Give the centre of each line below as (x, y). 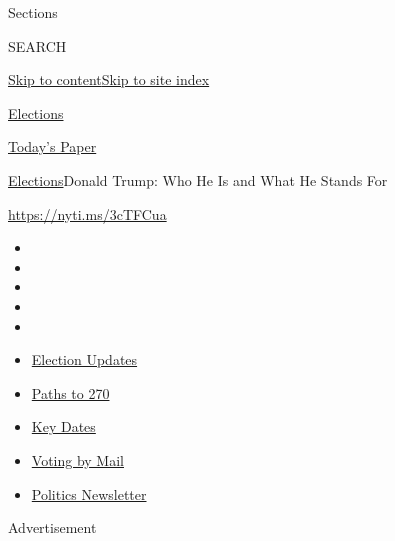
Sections (33, 12)
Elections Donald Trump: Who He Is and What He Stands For (198, 179)
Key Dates (63, 426)
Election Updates (84, 359)
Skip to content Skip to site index (109, 79)
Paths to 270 (70, 392)
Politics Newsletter (89, 493)
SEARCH (37, 45)
